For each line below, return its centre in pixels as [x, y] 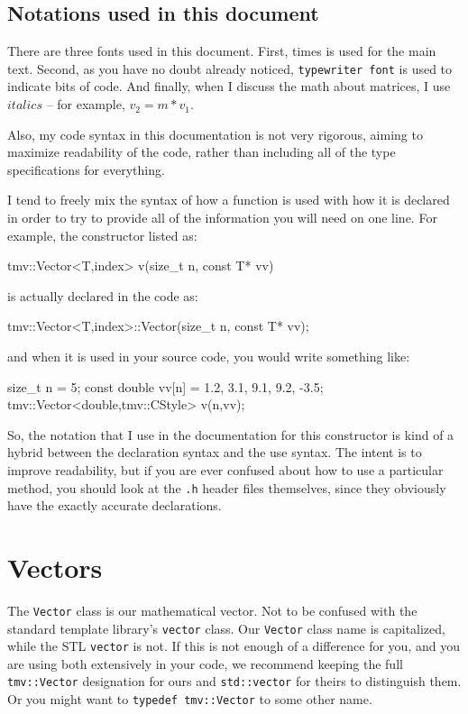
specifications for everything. [86, 169]
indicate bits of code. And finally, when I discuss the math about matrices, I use [229, 86]
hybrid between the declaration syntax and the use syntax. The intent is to [215, 452]
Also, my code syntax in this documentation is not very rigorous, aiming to [215, 134]
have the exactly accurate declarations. [115, 505]
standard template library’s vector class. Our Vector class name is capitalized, [226, 628]
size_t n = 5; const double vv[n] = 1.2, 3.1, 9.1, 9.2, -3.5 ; [165, 386]
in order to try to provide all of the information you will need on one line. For [222, 218]
